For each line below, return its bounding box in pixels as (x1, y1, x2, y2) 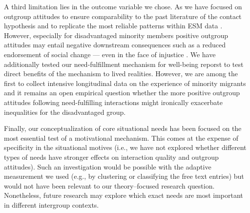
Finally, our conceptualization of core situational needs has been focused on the (4, 123, 242, 133)
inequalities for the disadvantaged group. (4, 106, 126, 117)
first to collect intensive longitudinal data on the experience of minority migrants (4, 78, 246, 88)
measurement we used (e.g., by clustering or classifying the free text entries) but (4, 171, 244, 181)
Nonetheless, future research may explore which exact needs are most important (4, 190, 243, 200)
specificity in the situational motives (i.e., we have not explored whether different (4, 142, 247, 152)
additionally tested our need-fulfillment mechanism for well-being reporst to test (4, 59, 244, 69)
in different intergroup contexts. (4, 199, 99, 210)
